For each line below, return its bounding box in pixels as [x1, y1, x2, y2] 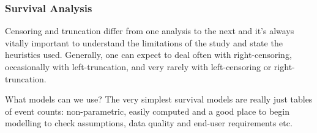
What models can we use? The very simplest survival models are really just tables [5, 93, 313, 106]
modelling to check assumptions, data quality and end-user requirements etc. [5, 117, 293, 129]
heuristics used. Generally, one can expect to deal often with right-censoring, [5, 48, 292, 61]
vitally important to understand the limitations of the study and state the [5, 36, 283, 49]
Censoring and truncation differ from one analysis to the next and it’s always [5, 24, 294, 37]
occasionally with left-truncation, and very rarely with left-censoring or [5, 60, 272, 73]
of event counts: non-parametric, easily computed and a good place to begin [5, 104, 289, 117]
